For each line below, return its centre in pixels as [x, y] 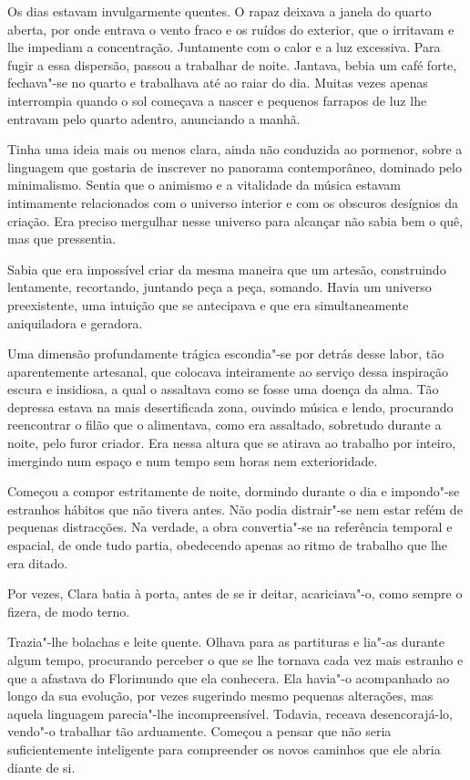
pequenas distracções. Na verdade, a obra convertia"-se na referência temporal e [230, 527]
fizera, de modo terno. [69, 611]
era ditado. [38, 562]
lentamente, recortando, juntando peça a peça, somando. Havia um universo [220, 287]
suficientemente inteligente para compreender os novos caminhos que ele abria [224, 749]
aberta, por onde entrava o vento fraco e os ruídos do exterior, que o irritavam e [231, 29]
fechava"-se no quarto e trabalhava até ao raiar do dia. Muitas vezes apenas [218, 83]
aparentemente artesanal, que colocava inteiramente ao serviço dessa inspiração [228, 371]
